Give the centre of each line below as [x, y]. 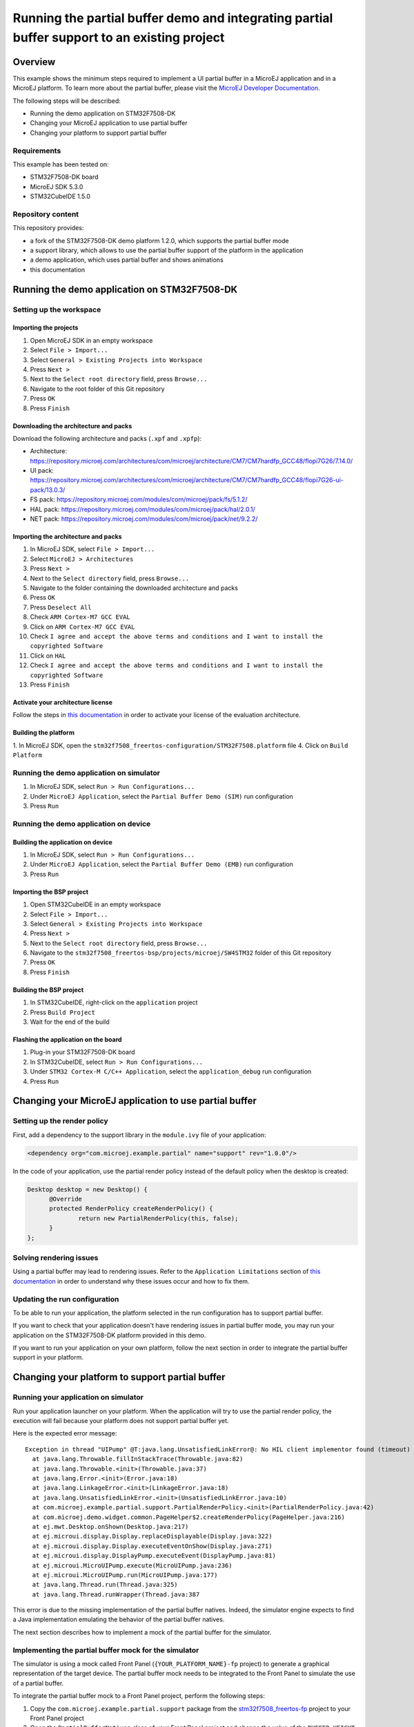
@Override [66, 1199]
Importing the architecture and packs [67, 537]
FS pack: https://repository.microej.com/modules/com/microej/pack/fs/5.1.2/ [139, 499]
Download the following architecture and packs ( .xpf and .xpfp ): [107, 438]
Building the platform [44, 733]
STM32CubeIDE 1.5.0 [60, 196]
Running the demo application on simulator [86, 772]
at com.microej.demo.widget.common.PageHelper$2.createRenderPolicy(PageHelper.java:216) [188, 1517]
